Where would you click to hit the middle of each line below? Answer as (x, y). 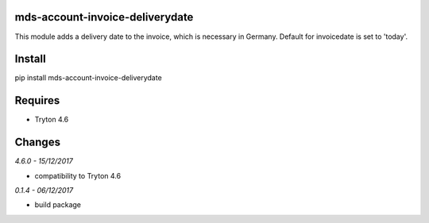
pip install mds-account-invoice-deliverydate (88, 78)
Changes (38, 142)
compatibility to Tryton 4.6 (78, 175)
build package (58, 205)
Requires (37, 100)
